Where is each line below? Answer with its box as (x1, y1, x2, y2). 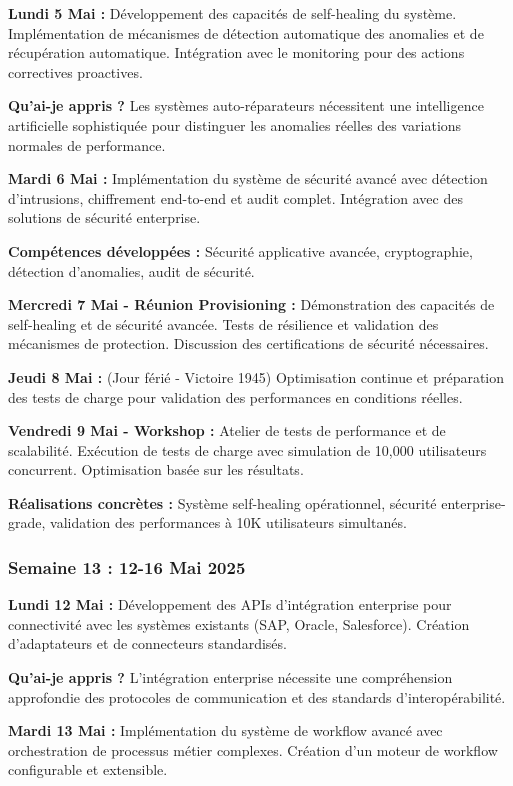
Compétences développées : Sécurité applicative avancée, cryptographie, (8, 240, 473, 261)
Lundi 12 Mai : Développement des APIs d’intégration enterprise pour (8, 594, 452, 615)
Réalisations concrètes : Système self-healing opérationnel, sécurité (8, 492, 437, 513)
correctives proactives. (8, 61, 143, 82)
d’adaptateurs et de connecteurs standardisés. (8, 633, 287, 654)
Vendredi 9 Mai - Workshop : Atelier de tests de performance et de (8, 420, 446, 441)
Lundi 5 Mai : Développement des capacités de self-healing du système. (8, 3, 457, 23)
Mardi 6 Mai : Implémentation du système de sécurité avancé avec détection (8, 168, 488, 189)
